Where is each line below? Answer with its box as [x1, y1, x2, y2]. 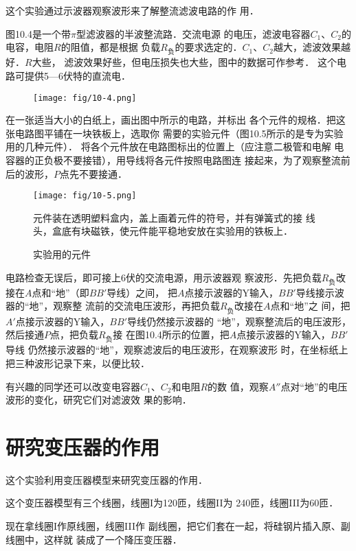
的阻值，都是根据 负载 [60, 40, 161, 54]
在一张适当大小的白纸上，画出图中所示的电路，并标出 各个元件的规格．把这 [5, 113, 346, 127]
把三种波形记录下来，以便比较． [5, 355, 150, 370]
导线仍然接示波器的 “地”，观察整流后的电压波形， [127, 314, 351, 328]
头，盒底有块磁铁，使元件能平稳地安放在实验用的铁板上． [33, 224, 293, 238]
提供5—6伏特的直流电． [24, 68, 131, 82]
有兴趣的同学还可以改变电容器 [5, 379, 140, 393]
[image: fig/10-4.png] [33, 93, 137, 103]
